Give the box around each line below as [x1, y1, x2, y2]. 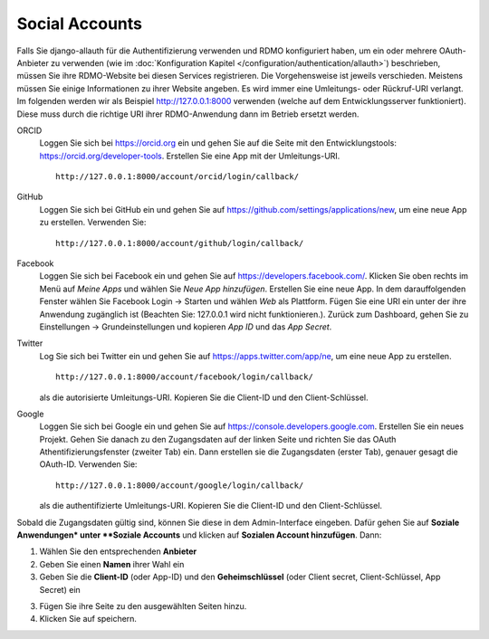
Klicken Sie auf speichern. [39, 614, 138, 625]
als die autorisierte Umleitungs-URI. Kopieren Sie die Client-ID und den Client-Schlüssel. [39, 392, 369, 403]
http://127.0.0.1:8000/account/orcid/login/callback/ [55, 172, 299, 182]
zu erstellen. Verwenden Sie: [39, 217, 147, 228]
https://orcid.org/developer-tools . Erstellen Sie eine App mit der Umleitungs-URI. [39, 150, 340, 161]
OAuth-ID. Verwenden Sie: [39, 459, 138, 470]
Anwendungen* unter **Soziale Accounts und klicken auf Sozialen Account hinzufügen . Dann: [16, 529, 382, 540]
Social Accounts [16, 14, 143, 33]
